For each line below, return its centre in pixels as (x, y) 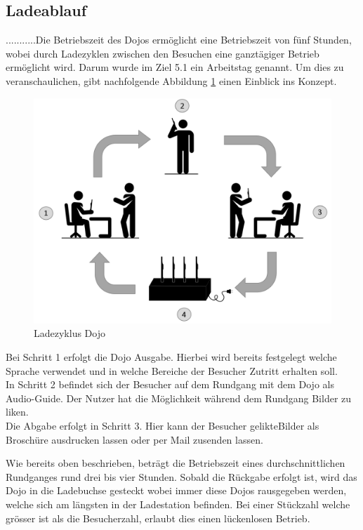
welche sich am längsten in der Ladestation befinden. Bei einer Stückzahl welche (178, 504)
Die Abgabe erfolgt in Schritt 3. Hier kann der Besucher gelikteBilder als (163, 426)
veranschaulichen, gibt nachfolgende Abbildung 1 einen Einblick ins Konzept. (171, 80)
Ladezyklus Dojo (70, 333)
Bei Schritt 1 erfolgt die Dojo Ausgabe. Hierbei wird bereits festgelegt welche (171, 357)
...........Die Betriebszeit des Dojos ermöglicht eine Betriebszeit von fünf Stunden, (179, 40)
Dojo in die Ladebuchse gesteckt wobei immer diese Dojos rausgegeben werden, (176, 490)
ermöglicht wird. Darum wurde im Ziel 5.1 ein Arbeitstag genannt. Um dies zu (175, 67)
